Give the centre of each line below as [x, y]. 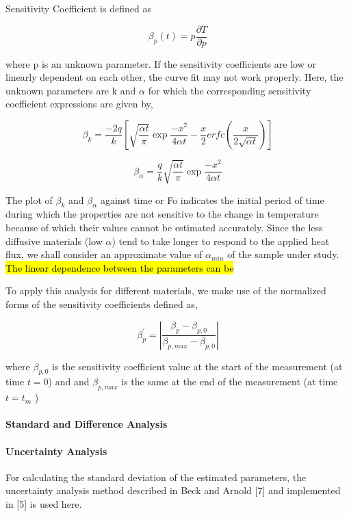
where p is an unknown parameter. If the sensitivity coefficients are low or [161, 63]
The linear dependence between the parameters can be [120, 267]
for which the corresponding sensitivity [230, 90]
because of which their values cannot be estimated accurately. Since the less [164, 227]
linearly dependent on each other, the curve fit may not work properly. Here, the [174, 77]
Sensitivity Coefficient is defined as [78, 8]
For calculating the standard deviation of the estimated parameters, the [156, 477]
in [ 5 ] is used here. [44, 503]
